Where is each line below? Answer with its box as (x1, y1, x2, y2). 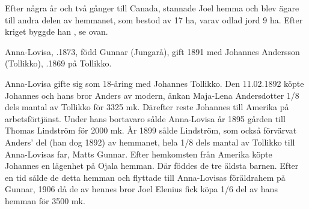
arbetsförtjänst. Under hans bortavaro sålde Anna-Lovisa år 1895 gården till (5, 112, 286, 125)
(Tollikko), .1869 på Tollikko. (5, 57, 112, 69)
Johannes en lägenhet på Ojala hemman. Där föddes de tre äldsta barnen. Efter (5, 159, 299, 172)
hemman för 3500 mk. (5, 194, 85, 207)
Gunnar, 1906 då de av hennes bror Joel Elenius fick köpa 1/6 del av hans (5, 183, 278, 195)
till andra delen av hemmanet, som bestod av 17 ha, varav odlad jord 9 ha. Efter (5, 13, 303, 26)
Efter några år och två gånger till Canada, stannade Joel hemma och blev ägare (5, 2, 299, 14)
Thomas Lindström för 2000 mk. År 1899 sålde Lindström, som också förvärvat (5, 124, 297, 137)
